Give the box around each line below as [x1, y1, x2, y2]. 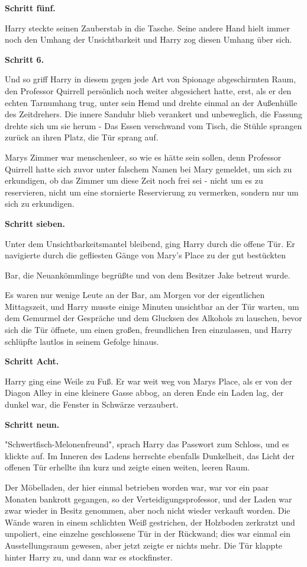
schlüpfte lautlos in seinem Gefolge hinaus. [5, 335, 159, 347]
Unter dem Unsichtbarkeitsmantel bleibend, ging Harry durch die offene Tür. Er [5, 237, 295, 249]
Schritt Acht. [5, 355, 59, 367]
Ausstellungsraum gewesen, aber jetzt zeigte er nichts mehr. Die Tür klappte [5, 539, 283, 551]
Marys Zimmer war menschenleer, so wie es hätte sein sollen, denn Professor [5, 150, 282, 163]
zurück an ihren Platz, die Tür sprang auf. [5, 131, 159, 143]
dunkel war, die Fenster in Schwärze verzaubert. [5, 398, 179, 411]
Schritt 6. [5, 53, 44, 65]
